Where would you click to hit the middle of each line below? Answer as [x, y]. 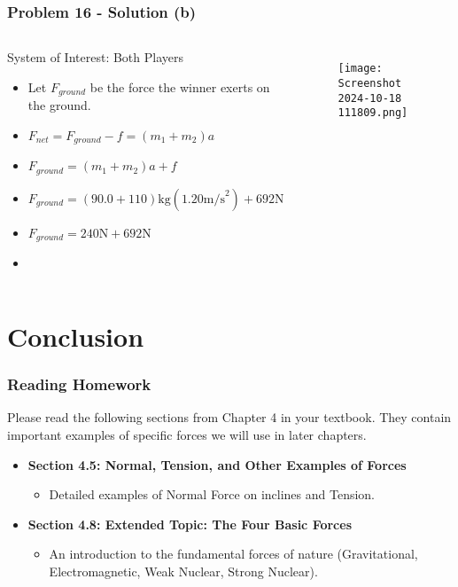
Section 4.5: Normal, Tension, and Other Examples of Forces [217, 464]
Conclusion [76, 336]
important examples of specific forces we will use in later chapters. [187, 434]
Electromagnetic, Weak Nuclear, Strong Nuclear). [183, 571]
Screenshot [370, 83]
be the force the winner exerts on [180, 86]
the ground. [59, 105]
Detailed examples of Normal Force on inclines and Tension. [212, 494]
